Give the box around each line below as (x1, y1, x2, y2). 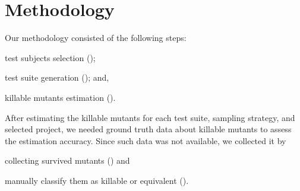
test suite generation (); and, (5, 71, 109, 84)
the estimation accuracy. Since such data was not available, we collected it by (5, 134, 286, 147)
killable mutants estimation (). (5, 91, 116, 103)
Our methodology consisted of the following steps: (5, 31, 187, 44)
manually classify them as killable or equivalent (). (5, 174, 189, 186)
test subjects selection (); (5, 51, 96, 63)
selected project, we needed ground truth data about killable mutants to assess (5, 123, 292, 135)
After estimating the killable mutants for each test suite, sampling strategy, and (5, 111, 295, 123)
